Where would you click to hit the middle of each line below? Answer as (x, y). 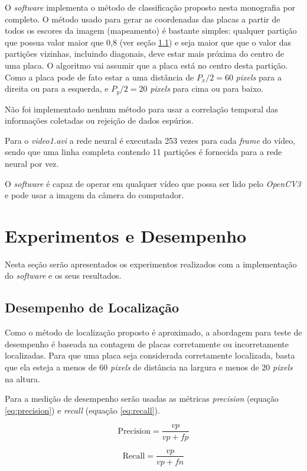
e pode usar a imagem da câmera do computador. (94, 195)
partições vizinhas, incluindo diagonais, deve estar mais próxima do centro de (145, 54)
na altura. (22, 378)
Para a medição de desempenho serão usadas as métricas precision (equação (142, 399)
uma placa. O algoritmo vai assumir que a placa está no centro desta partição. (146, 65)
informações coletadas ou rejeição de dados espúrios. (99, 120)
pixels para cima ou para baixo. (207, 88)
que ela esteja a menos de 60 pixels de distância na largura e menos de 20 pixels (149, 367)
